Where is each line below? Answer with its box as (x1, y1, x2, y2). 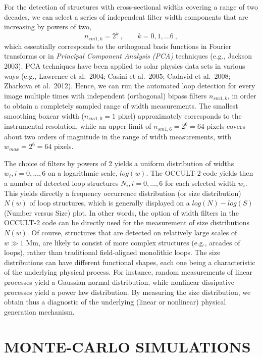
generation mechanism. (4, 306, 75, 317)
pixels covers (206, 121, 245, 131)
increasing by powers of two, (4, 21, 91, 32)
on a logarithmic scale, (47, 168, 118, 178)
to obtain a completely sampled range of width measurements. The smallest (4, 100, 238, 111)
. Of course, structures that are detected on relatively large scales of (27, 227, 237, 237)
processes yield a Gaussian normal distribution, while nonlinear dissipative (4, 276, 234, 287)
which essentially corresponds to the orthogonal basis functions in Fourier (4, 40, 232, 51)
